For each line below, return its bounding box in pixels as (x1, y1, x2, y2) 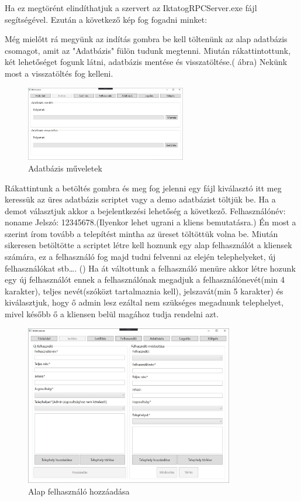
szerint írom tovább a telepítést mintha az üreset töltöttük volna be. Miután (5, 227, 278, 239)
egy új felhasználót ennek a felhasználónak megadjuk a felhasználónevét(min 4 (5, 273, 285, 286)
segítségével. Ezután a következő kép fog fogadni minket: (5, 13, 207, 25)
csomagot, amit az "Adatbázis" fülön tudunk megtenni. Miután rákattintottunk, (5, 44, 291, 56)
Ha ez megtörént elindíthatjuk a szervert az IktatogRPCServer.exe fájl (5, 2, 257, 13)
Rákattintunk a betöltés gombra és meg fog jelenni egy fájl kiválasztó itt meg (5, 181, 282, 194)
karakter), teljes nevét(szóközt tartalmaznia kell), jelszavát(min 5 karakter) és (5, 284, 283, 297)
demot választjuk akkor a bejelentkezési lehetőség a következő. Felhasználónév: (5, 204, 286, 217)
